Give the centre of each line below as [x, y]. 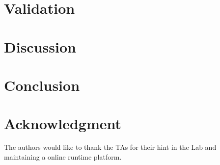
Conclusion [42, 85]
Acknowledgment [63, 124]
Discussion [40, 46]
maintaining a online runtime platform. [63, 156]
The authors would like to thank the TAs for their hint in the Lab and [110, 147]
